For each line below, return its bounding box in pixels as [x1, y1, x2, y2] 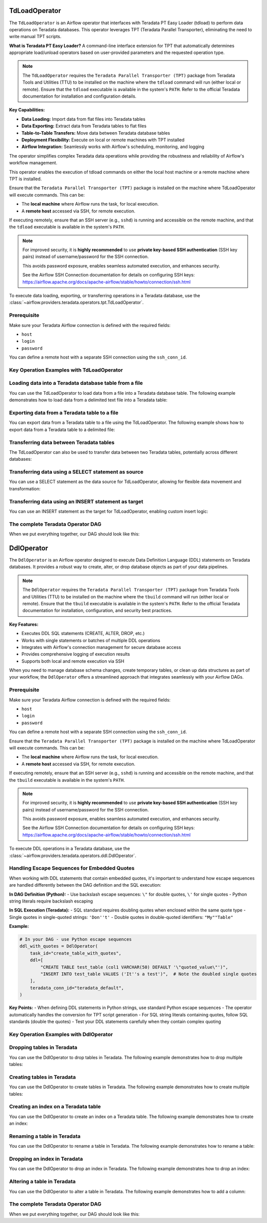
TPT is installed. [9, 176, 42, 182]
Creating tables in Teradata [9, 1073, 76, 1080]
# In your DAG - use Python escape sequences [19, 937, 132, 942]
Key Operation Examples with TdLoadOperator [9, 367, 123, 373]
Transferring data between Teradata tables [9, 439, 115, 446]
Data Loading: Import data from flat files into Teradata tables [21, 116, 146, 122]
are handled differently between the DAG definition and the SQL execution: [9, 882, 162, 888]
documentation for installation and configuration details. [22, 93, 137, 99]
